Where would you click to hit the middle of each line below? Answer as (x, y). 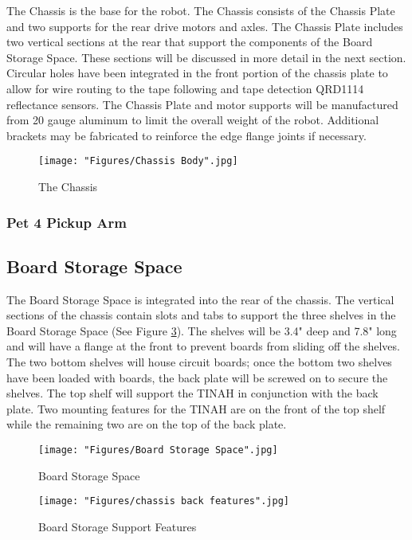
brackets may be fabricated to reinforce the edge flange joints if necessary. (186, 135)
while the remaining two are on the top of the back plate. (147, 424)
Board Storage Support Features (118, 526)
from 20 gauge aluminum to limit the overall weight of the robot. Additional (193, 120)
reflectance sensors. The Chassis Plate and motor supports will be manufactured (202, 104)
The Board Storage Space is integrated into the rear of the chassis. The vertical (200, 299)
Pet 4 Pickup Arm (67, 222)
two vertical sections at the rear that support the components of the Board (190, 42)
